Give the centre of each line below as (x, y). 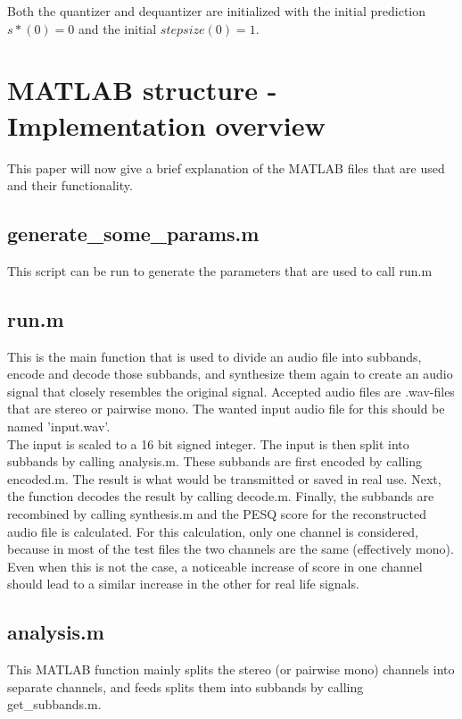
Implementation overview (166, 125)
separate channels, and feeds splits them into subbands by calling (186, 686)
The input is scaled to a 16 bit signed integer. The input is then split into (208, 443)
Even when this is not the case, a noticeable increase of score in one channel (215, 566)
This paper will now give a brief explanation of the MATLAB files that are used (226, 167)
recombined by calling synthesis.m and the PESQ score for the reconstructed (217, 514)
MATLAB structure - (142, 90)
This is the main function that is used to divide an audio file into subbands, (214, 356)
